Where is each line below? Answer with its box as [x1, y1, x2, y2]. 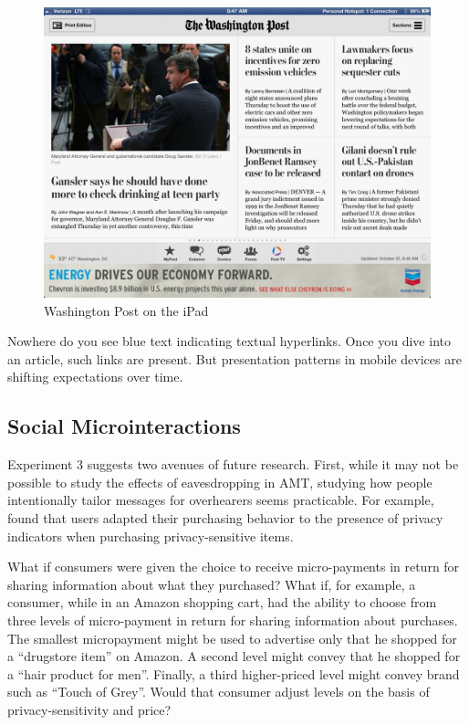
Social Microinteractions [7, 412, 241, 440]
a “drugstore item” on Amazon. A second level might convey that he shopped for [7, 646, 461, 666]
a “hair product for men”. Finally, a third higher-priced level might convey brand [7, 664, 460, 683]
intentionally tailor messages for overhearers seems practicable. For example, [7, 490, 434, 510]
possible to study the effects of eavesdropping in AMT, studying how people [7, 472, 433, 491]
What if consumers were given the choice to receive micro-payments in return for [7, 557, 460, 576]
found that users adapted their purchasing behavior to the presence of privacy [7, 508, 443, 527]
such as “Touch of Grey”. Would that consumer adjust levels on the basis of [7, 682, 430, 701]
